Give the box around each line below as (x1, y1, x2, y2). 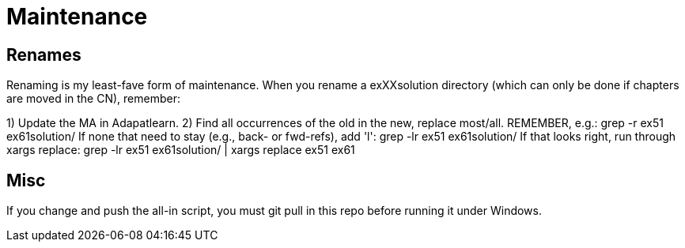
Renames (6, 44, 81, 65)
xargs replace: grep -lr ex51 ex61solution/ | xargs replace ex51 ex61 (6, 143, 355, 157)
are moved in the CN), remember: (6, 92, 180, 106)
